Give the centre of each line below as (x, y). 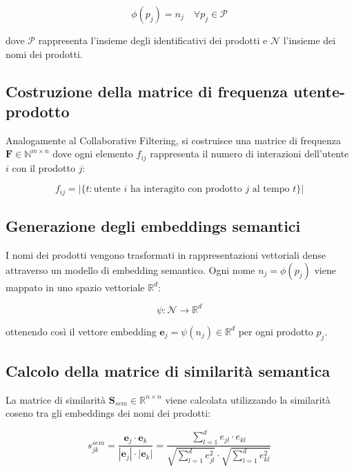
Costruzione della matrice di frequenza (147, 91)
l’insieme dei (309, 40)
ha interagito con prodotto (186, 189)
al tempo (271, 189)
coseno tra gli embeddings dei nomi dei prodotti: (108, 413)
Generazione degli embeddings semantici (153, 226)
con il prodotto (43, 167)
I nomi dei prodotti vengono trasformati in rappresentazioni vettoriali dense (166, 255)
